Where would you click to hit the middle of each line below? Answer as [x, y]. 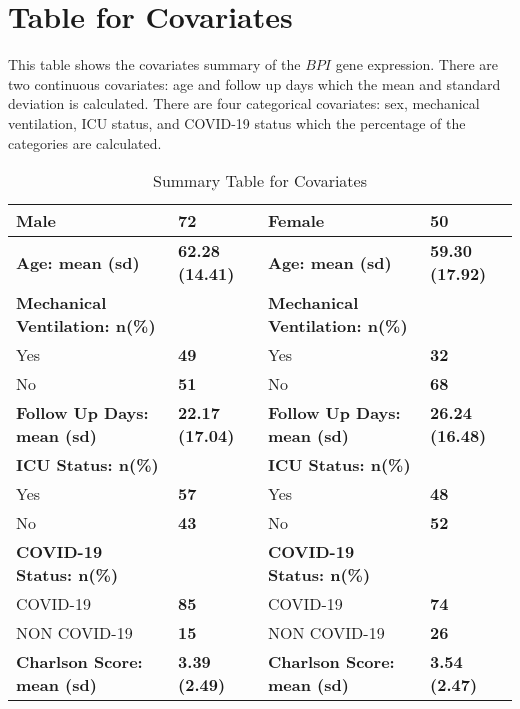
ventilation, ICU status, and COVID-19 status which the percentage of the [237, 122]
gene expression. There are [417, 64]
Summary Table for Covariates [259, 181]
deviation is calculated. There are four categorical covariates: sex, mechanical [244, 103]
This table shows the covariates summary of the [154, 64]
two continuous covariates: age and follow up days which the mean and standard [254, 83]
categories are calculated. [85, 142]
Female [296, 221]
